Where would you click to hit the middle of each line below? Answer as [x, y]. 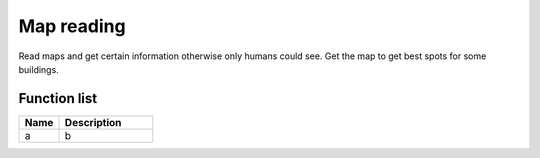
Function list [58, 98]
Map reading [72, 26]
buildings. [38, 69]
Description [93, 122]
